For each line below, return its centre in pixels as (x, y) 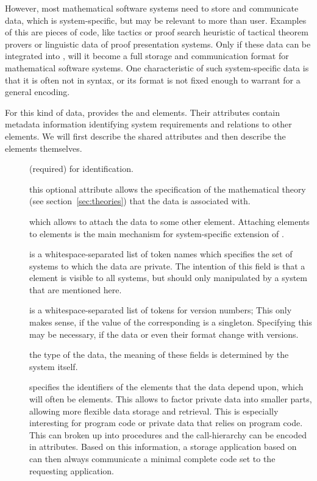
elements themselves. (44, 148)
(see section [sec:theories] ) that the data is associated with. (140, 201)
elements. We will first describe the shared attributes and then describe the (145, 136)
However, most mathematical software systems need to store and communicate (152, 8)
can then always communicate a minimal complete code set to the (152, 458)
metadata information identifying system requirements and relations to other (148, 124)
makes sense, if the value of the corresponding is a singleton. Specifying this (171, 322)
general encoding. (37, 92)
